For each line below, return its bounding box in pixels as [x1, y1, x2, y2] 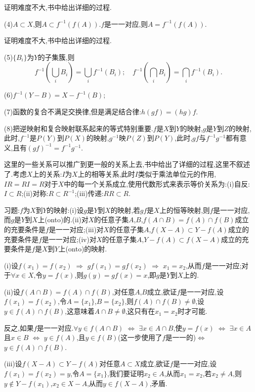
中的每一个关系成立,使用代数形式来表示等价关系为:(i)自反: [64, 178, 250, 189]
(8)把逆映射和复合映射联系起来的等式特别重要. [4, 123, 153, 133]
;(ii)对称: [21, 188, 48, 198]
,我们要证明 [107, 368, 144, 379]
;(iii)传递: [75, 188, 104, 198]
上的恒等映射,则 [159, 204, 210, 215]
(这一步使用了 [118, 332, 162, 343]
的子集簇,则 [38, 51, 75, 62]
